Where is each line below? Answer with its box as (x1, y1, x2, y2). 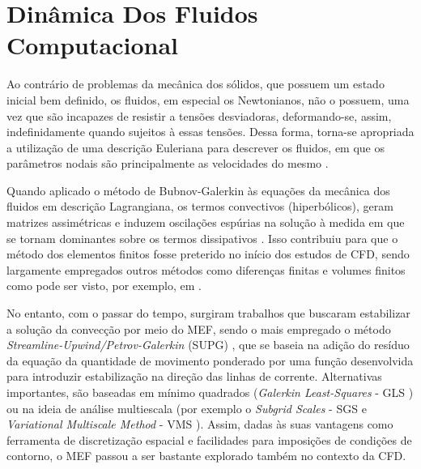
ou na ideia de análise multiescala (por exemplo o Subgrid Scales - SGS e (6, 399, 367, 416)
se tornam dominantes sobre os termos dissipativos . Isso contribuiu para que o (6, 229, 398, 246)
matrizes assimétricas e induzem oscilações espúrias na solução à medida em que (6, 214, 405, 231)
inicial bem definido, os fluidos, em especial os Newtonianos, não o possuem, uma (6, 91, 410, 108)
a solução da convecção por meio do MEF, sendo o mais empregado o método (6, 320, 391, 337)
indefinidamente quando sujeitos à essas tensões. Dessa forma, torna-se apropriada (6, 123, 415, 140)
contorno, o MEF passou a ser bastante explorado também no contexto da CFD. (6, 447, 406, 464)
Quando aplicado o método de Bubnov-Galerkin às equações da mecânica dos (6, 181, 390, 198)
